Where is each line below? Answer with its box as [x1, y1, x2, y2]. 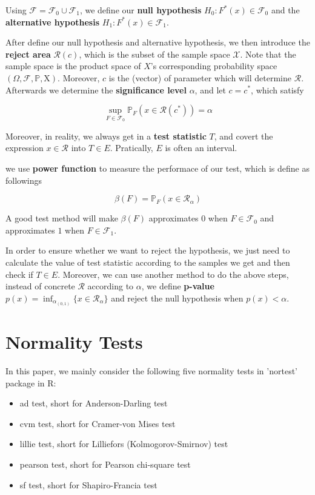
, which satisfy [251, 83, 304, 96]
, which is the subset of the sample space [79, 47, 230, 60]
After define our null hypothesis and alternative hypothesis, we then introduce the [5, 36, 310, 49]
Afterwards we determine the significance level [5, 83, 187, 96]
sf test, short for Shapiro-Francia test [19, 478, 157, 491]
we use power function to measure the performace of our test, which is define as [5, 161, 310, 174]
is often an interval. [165, 141, 237, 154]
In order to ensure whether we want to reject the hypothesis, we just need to [5, 244, 290, 257]
